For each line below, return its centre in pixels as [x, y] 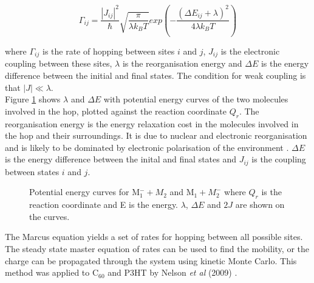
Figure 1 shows [33, 99]
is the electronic [250, 51]
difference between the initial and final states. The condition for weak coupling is [155, 75]
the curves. [49, 216]
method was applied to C [52, 272]
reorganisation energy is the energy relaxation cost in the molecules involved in [152, 123]
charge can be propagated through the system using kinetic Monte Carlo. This [151, 260]
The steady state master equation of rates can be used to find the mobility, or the [157, 248]
